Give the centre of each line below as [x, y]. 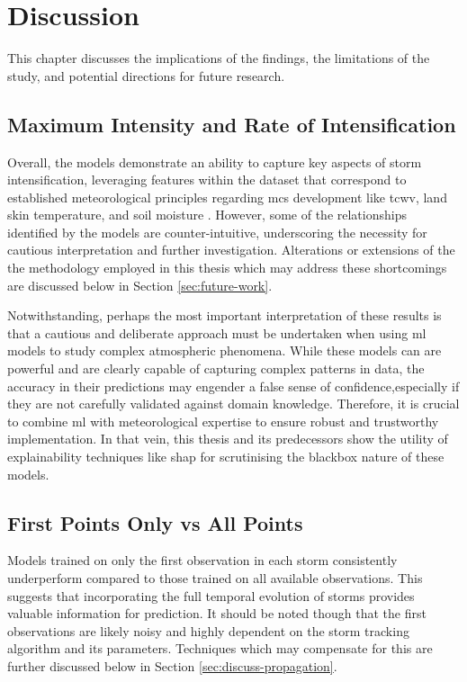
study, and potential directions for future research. [146, 75]
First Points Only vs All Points [155, 522]
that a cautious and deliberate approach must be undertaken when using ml [217, 332]
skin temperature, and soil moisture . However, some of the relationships [207, 215]
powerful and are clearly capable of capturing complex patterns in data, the [216, 368]
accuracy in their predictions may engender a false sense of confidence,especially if [233, 386]
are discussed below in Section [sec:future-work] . [140, 285]
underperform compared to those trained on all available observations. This [215, 578]
